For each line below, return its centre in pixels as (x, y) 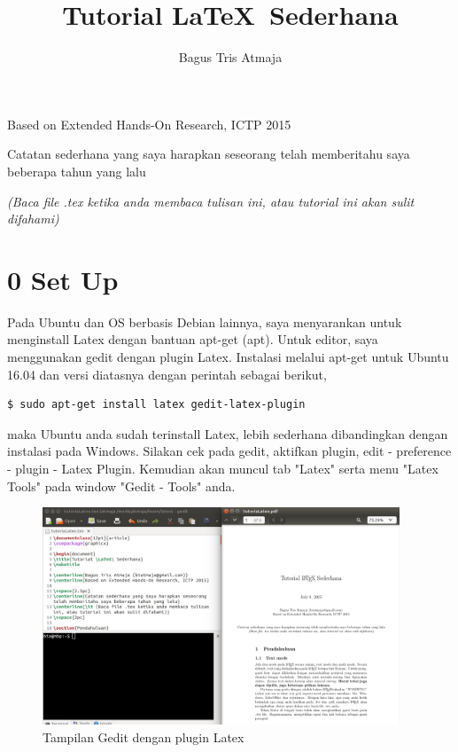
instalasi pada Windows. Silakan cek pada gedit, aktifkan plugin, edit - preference (229, 451)
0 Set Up (63, 279)
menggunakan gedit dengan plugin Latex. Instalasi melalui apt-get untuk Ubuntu (228, 356)
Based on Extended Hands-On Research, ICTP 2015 (149, 124)
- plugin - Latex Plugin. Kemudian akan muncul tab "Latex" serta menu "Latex (223, 468)
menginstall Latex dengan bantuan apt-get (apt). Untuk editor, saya (193, 339)
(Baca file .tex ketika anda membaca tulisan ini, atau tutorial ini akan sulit (211, 201)
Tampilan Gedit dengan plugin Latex (144, 736)
